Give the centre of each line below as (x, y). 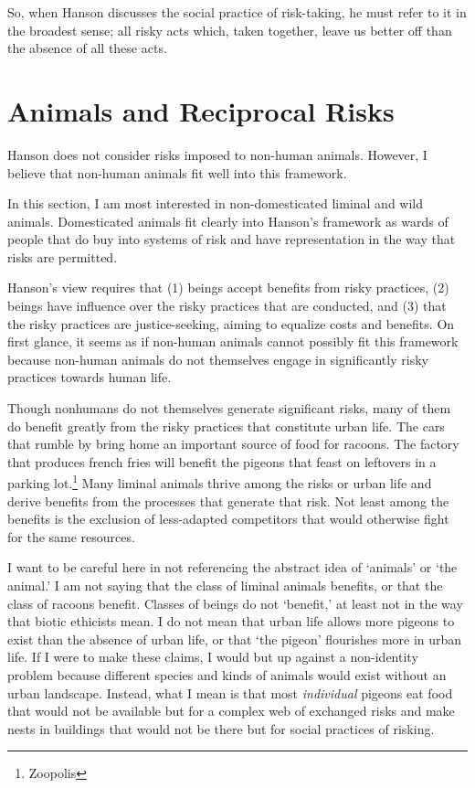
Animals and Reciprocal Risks (201, 110)
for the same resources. (71, 536)
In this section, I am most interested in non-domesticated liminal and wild (216, 203)
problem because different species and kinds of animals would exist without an (227, 675)
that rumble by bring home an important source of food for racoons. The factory (233, 444)
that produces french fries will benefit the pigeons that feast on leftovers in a (222, 461)
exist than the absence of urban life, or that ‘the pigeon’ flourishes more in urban (235, 639)
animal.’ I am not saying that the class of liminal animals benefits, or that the (225, 586)
